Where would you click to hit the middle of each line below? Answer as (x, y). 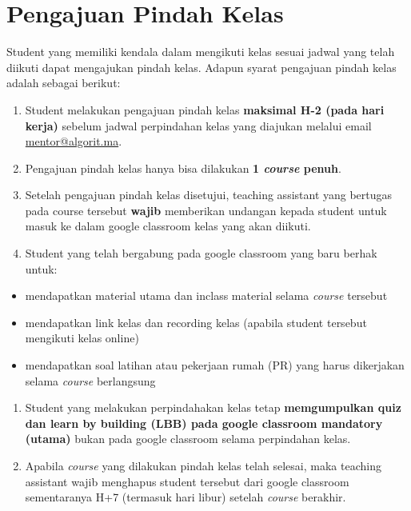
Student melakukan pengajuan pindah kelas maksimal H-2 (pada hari (205, 109)
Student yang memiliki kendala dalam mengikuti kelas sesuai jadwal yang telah (201, 52)
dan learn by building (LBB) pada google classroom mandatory (204, 423)
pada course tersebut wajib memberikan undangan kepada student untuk (206, 210)
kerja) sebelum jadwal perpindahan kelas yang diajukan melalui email (198, 125)
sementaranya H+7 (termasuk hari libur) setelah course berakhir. (186, 497)
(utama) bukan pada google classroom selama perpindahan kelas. (188, 439)
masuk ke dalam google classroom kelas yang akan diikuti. (168, 226)
